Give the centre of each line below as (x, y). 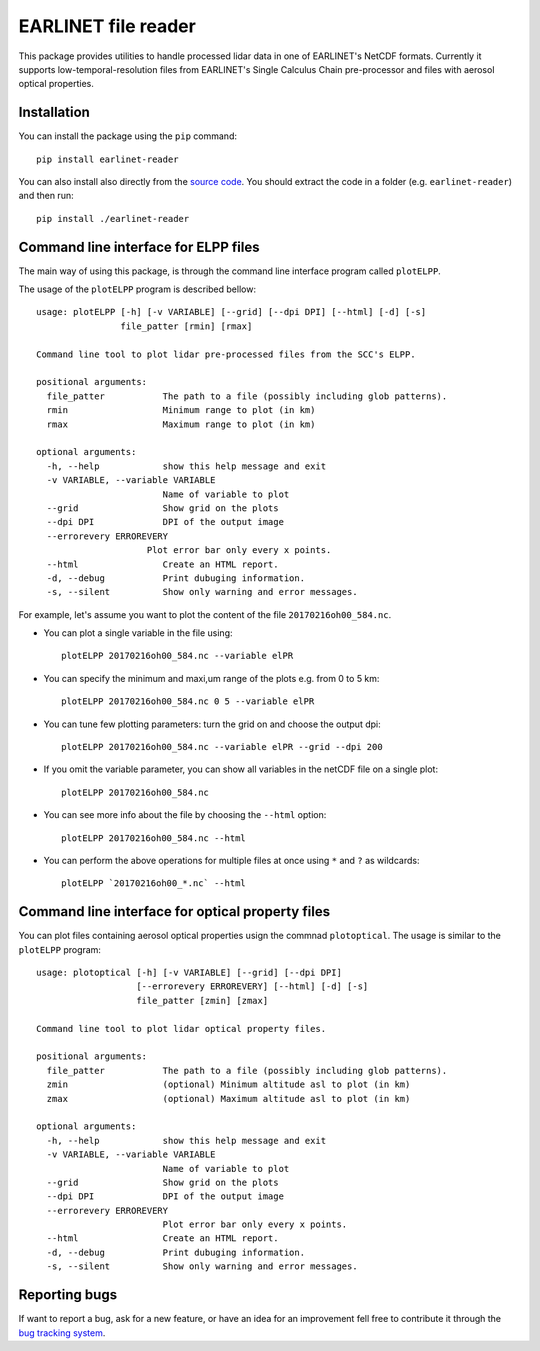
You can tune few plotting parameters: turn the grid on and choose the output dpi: (212, 724)
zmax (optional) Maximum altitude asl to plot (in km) (228, 1098)
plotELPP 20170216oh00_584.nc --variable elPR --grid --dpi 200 (222, 747)
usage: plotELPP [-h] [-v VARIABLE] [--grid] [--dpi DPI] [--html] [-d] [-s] (231, 312)
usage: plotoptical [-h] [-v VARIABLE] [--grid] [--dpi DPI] (189, 973)
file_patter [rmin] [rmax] (186, 326)
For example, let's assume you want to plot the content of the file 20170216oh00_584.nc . (205, 614)
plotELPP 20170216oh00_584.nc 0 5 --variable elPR (188, 701)
